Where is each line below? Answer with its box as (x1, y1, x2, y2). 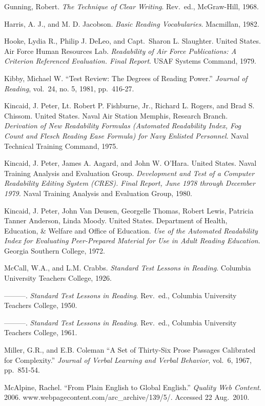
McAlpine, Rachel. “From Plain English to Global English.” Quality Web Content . (4, 381, 261, 392)
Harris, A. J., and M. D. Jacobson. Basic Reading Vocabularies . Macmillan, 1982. (4, 18, 259, 29)
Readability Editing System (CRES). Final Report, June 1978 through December (4, 178, 255, 188)
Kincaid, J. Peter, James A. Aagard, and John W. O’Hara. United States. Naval (4, 158, 257, 168)
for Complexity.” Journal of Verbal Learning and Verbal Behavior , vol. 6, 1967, (4, 354, 252, 365)
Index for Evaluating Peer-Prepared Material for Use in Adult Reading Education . (4, 235, 260, 246)
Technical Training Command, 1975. (4, 140, 118, 151)
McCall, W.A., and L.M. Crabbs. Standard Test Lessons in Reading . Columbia (4, 262, 251, 273)
